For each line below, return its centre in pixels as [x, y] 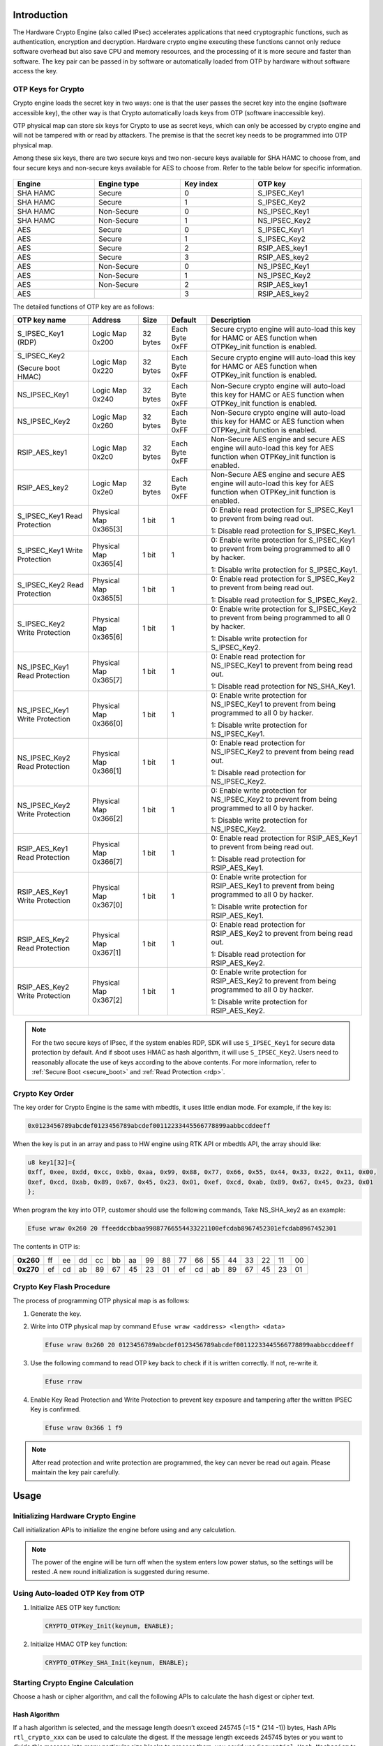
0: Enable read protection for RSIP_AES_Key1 [285, 838]
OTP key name [42, 320]
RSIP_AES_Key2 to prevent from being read [282, 934]
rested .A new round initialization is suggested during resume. [121, 1572]
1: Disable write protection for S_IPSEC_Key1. [284, 570]
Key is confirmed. [56, 1409]
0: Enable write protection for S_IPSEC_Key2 [284, 609]
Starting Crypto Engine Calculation [73, 1682]
